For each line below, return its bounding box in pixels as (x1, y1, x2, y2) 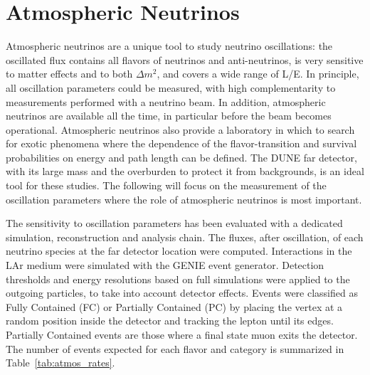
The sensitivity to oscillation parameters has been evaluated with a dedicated (6, 216, 343, 231)
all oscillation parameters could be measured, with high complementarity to (6, 80, 336, 95)
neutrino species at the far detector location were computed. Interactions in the (6, 243, 352, 258)
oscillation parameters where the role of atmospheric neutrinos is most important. (6, 191, 362, 206)
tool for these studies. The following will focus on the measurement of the (6, 178, 327, 193)
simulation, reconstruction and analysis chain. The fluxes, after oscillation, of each (6, 229, 364, 244)
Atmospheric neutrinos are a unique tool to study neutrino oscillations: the (6, 38, 333, 53)
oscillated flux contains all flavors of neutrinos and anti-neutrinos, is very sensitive (6, 52, 364, 67)
